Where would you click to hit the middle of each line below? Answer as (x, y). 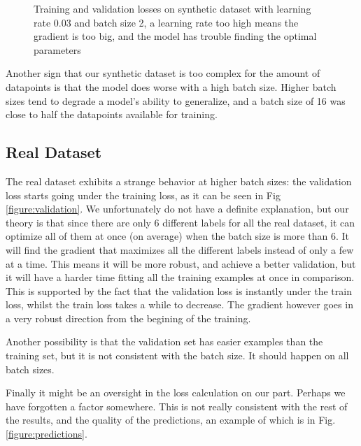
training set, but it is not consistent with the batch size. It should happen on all (177, 355)
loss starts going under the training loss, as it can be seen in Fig (143, 195)
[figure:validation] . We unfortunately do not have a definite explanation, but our (177, 209)
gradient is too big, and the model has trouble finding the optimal (175, 36)
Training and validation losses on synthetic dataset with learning (172, 8)
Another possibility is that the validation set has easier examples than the (164, 341)
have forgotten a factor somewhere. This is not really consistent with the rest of (177, 406)
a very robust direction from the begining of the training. (128, 318)
